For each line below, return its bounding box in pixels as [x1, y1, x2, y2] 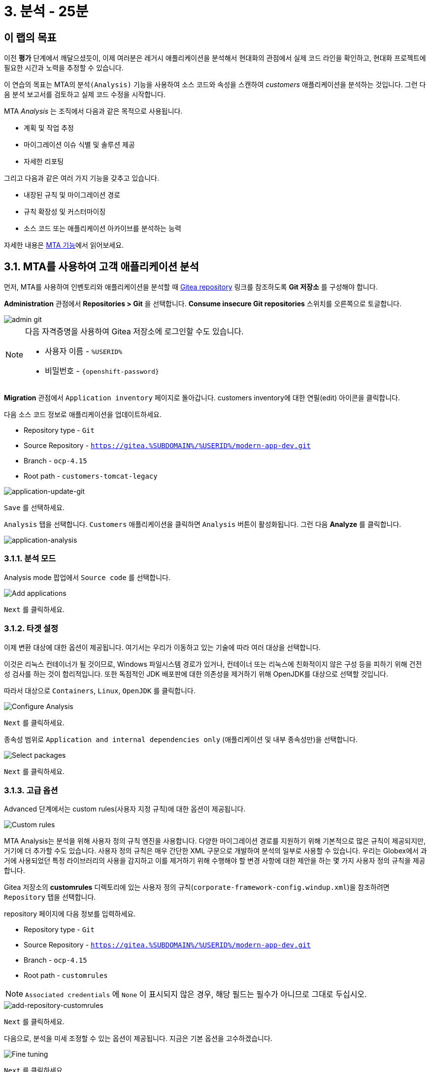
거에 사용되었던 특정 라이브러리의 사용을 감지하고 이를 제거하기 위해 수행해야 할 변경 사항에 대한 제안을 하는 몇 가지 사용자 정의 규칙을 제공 [4, 856, 426, 865]
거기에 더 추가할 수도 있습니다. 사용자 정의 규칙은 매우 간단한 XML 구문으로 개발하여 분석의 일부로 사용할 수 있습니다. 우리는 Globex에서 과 [4, 846, 427, 855]
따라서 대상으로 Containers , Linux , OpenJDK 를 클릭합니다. [4, 686, 196, 695]
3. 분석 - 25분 [4, 3, 89, 20]
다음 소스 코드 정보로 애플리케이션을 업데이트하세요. [4, 410, 162, 419]
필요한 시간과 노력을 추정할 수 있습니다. [4, 64, 124, 72]
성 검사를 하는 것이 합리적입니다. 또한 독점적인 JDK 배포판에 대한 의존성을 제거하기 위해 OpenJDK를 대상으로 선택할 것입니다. [4, 669, 389, 678]
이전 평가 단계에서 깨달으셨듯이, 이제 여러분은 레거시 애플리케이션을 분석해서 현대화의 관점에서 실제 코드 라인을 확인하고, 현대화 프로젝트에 [4, 54, 426, 63]
